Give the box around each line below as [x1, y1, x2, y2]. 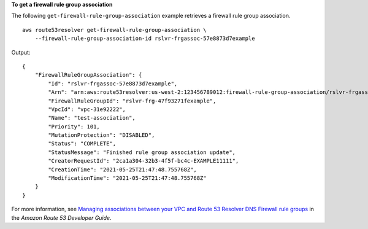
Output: [11, 49, 31, 56]
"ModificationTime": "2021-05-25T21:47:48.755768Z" [48, 175, 207, 182]
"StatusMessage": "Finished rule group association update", [48, 149, 236, 156]
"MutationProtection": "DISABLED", [48, 132, 155, 139]
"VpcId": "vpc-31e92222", [48, 106, 126, 113]
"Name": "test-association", [48, 114, 136, 122]
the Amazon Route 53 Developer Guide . [11, 214, 112, 221]
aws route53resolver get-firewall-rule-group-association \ [22, 26, 207, 33]
